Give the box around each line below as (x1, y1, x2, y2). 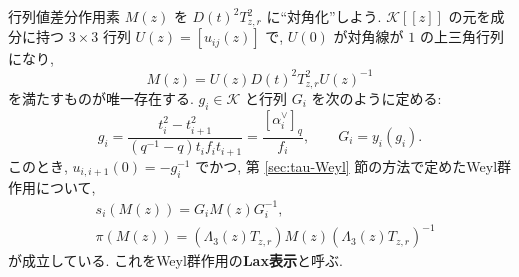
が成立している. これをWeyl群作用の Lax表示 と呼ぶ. (8, 250, 343, 271)
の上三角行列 (419, 26, 504, 47)
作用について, (8, 176, 96, 197)
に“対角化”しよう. (266, 6, 382, 26)
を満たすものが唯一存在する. (8, 88, 194, 108)
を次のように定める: (311, 88, 442, 108)
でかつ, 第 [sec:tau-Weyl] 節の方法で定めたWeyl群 (195, 155, 512, 176)
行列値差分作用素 (8, 6, 120, 26)
